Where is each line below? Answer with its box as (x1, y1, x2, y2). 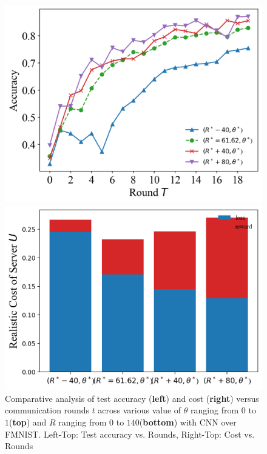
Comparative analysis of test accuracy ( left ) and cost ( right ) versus (5, 392, 259, 404)
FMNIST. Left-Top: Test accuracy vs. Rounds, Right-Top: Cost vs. (5, 427, 255, 440)
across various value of (98, 404, 181, 416)
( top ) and (9, 415, 47, 428)
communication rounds (5, 404, 89, 416)
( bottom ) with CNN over (139, 415, 237, 428)
